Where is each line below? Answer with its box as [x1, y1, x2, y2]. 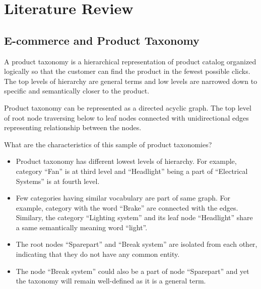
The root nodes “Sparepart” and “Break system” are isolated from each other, [16, 239, 257, 249]
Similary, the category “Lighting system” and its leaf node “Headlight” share [16, 212, 253, 223]
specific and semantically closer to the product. [4, 85, 150, 96]
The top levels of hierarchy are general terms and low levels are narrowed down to [4, 75, 257, 86]
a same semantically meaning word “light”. [16, 222, 148, 232]
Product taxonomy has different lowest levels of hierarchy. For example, [16, 156, 237, 166]
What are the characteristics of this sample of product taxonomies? [4, 139, 212, 149]
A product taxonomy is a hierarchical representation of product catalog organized [4, 56, 256, 66]
